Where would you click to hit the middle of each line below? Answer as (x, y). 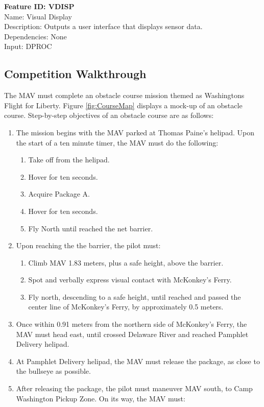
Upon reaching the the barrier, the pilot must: (88, 245)
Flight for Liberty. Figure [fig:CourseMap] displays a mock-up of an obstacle (123, 105)
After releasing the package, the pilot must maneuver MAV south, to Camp (134, 388)
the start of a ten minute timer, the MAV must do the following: (117, 142)
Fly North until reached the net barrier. (91, 228)
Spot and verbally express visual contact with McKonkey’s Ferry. (130, 280)
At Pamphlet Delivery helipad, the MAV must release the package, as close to (138, 361)
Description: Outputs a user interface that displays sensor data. (103, 26)
